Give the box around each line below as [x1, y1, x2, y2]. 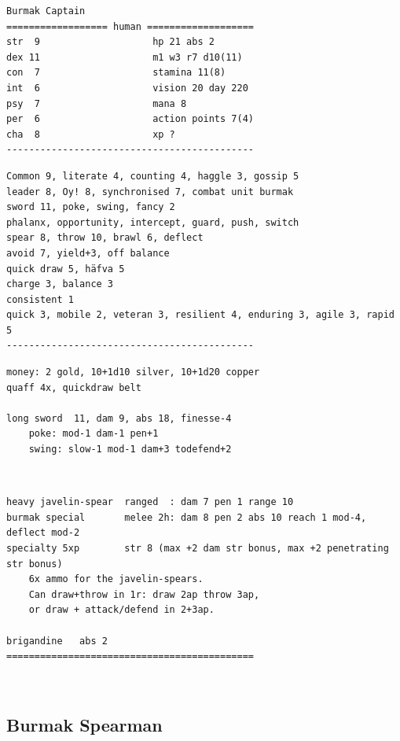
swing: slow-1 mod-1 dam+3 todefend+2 [28, 444, 232, 455]
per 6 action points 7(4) [6, 113, 254, 125]
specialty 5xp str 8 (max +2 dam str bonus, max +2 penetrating [6, 543, 389, 554]
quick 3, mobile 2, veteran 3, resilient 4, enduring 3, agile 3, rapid [6, 309, 394, 321]
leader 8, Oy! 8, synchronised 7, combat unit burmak [6, 186, 294, 197]
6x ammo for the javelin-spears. [28, 573, 204, 585]
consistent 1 [6, 293, 74, 305]
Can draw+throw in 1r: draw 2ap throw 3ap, [28, 588, 260, 600]
